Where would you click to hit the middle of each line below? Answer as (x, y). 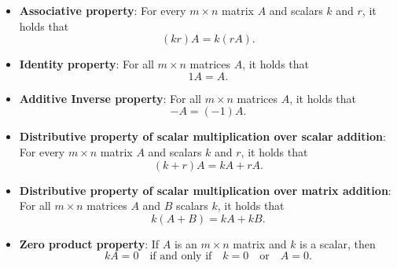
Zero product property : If (89, 243)
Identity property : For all (86, 64)
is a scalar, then (338, 243)
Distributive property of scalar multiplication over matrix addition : (205, 190)
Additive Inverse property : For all (110, 98)
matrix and (260, 243)
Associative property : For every (103, 10)
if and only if (181, 257)
